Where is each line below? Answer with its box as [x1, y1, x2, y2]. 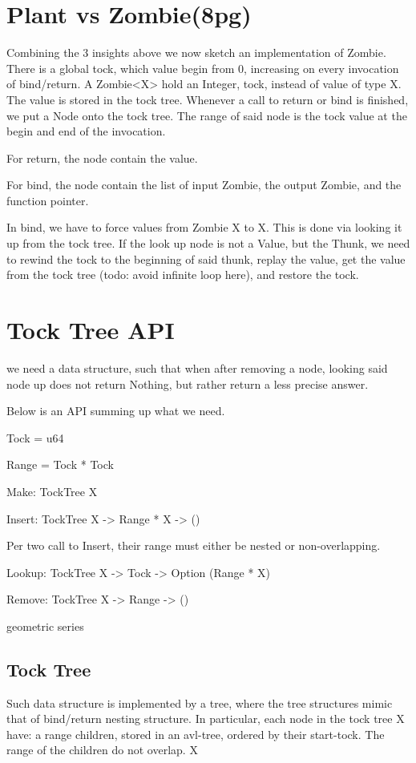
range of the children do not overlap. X [6, 741, 198, 758]
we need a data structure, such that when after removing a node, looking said [6, 359, 388, 376]
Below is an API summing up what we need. [6, 402, 225, 419]
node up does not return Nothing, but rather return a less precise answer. [6, 375, 369, 392]
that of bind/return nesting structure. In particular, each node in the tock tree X [6, 710, 405, 727]
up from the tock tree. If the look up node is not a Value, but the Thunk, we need [6, 235, 410, 252]
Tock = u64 [6, 429, 64, 446]
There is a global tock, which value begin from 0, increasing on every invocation [6, 59, 399, 76]
